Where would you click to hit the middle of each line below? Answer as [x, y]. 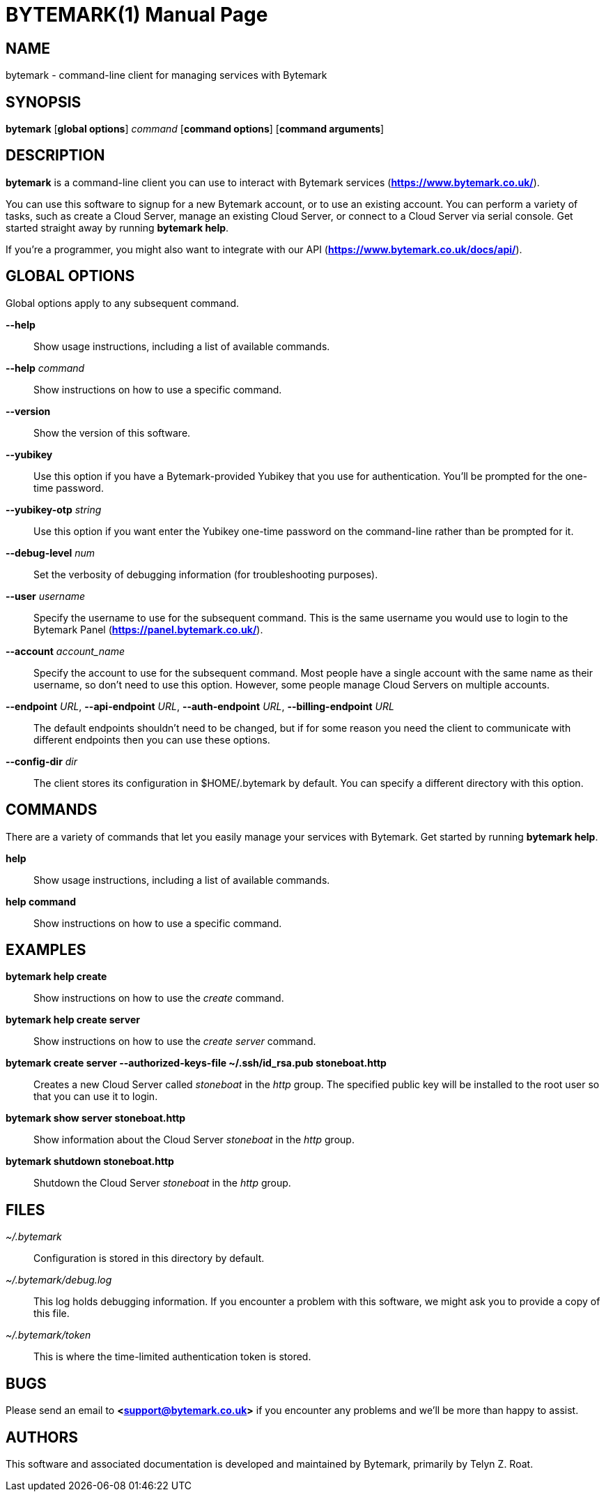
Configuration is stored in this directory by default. [149, 1258]
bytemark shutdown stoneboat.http [90, 1161]
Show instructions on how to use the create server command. [175, 1041]
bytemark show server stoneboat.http [96, 1118]
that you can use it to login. [96, 1097]
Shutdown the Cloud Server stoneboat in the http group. [162, 1183]
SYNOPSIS [44, 102]
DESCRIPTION [55, 156]
